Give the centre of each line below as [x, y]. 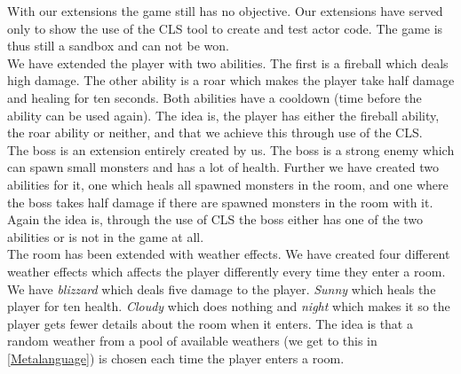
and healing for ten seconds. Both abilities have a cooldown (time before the [215, 97]
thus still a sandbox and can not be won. [118, 46]
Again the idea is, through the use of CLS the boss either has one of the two [215, 219]
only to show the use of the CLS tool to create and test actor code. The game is [225, 28]
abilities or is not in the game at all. [106, 236]
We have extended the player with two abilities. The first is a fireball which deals [228, 62]
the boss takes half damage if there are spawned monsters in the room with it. [220, 202]
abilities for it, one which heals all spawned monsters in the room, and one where [228, 184]
